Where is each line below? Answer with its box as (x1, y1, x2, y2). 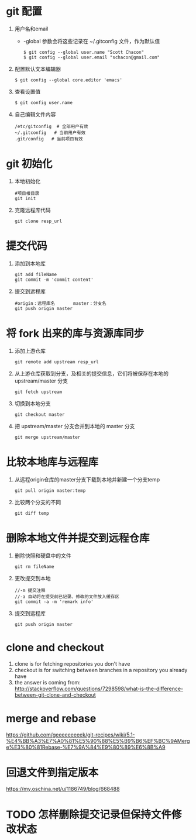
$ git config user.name (14, 99, 73, 105)
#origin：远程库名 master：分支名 (14, 300, 106, 307)
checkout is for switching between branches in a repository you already (14, 666, 188, 673)
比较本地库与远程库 (6, 455, 99, 469)
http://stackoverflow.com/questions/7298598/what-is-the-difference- (14, 685, 184, 692)
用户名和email (14, 25, 49, 32)
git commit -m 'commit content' (14, 277, 94, 283)
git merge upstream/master (14, 434, 81, 440)
